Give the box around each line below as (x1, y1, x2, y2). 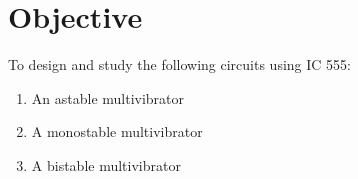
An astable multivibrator (31, 87, 185, 108)
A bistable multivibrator (31, 154, 181, 175)
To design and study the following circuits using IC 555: (8, 54, 351, 75)
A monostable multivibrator (31, 121, 203, 142)
